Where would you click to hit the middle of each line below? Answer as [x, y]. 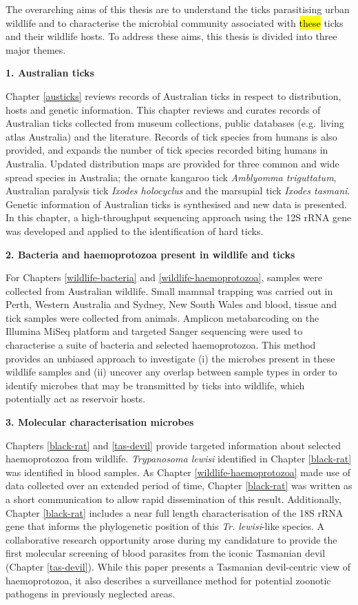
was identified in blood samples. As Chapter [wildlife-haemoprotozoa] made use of [178, 472]
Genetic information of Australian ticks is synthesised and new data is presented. [176, 204]
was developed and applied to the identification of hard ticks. [135, 230]
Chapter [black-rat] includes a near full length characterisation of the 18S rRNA [175, 512]
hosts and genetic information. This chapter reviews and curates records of [163, 109]
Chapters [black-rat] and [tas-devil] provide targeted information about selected [173, 445]
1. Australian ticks [50, 73]
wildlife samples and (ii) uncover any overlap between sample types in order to [171, 372]
